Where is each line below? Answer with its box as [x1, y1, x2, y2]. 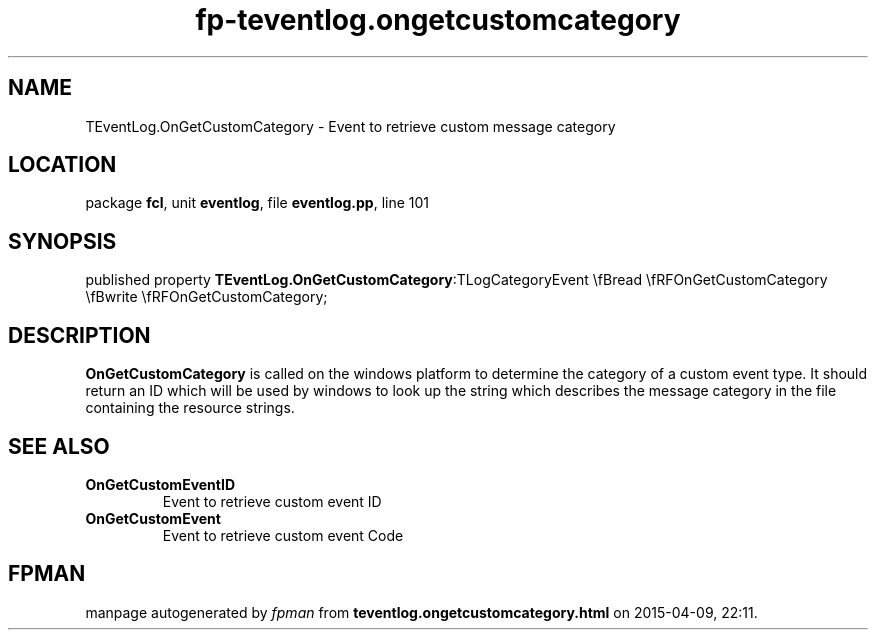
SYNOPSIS [8, 228, 117, 254]
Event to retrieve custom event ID [162, 492, 382, 510]
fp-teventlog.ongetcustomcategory [195, 3, 681, 37]
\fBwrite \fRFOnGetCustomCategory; [85, 288, 328, 306]
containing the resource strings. [85, 399, 295, 417]
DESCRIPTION [8, 322, 151, 348]
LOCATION [8, 152, 117, 178]
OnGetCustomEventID [85, 475, 236, 493]
